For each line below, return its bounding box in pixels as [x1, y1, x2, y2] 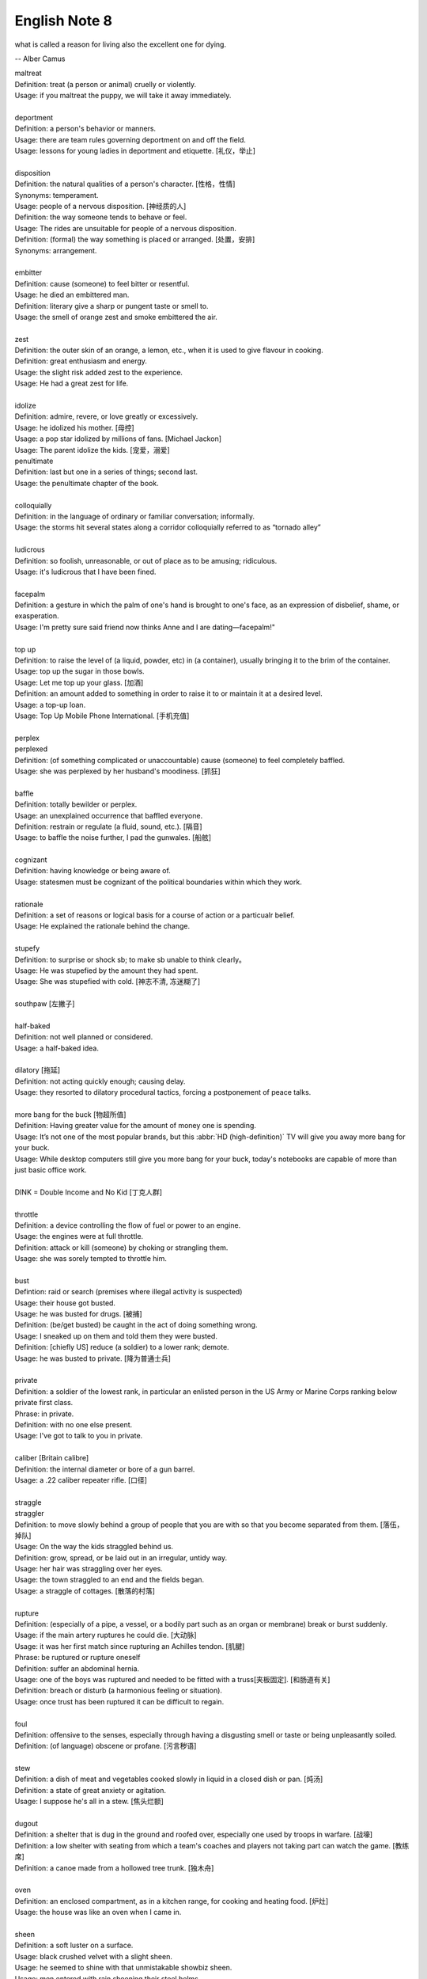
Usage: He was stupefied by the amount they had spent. [14, 966, 198, 975]
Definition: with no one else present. [14, 1419, 133, 1429]
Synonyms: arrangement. [14, 245, 97, 255]
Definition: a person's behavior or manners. [14, 123, 157, 134]
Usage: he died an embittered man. [14, 290, 130, 300]
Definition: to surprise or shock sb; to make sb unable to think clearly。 [14, 955, 247, 964]
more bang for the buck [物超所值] [14, 1110, 127, 1119]
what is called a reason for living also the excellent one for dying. [14, 40, 227, 49]
